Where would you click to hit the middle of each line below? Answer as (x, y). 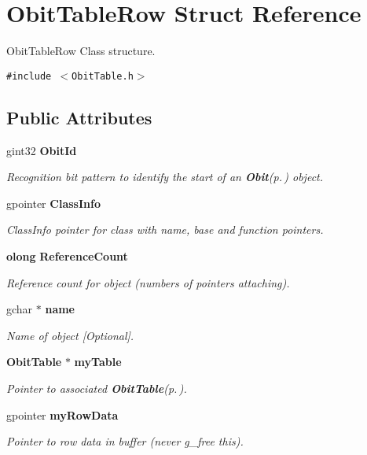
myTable (98, 362)
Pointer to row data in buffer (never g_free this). (125, 441)
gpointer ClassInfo (53, 203)
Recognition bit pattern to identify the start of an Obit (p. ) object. (165, 177)
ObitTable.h (103, 76)
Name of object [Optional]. (70, 335)
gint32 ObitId (42, 150)
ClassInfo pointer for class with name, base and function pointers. (165, 229)
